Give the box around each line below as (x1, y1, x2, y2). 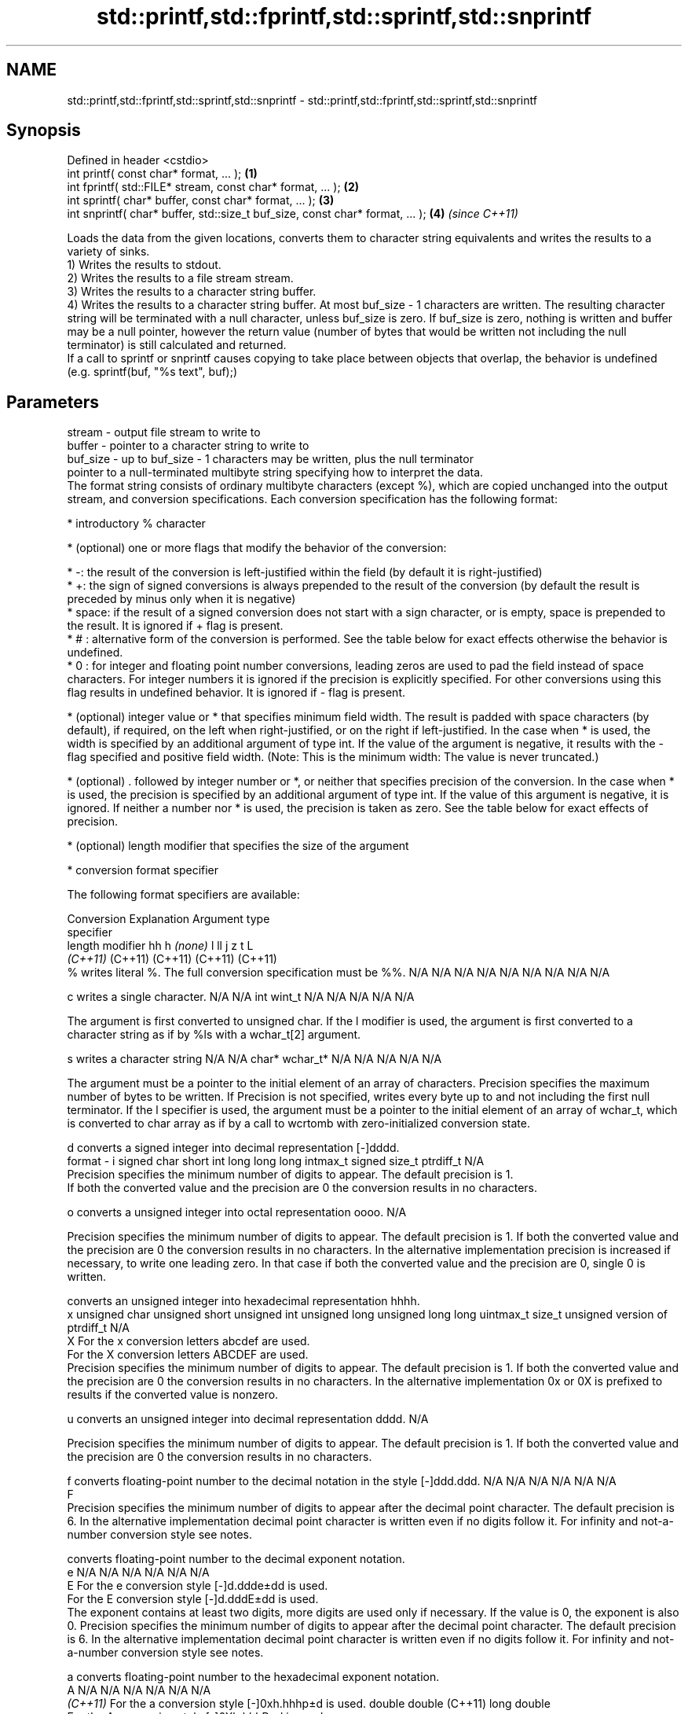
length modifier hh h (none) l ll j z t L (67, 939, 254, 953)
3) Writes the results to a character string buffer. (67, 285, 317, 299)
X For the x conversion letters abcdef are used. (67, 1334, 310, 1348)
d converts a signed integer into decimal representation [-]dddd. (67, 1141, 400, 1155)
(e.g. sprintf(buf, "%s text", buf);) (67, 365, 238, 379)
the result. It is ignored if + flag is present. (67, 619, 284, 633)
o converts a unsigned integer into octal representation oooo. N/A (67, 1205, 407, 1219)
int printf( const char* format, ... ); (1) (67, 167, 258, 181)
